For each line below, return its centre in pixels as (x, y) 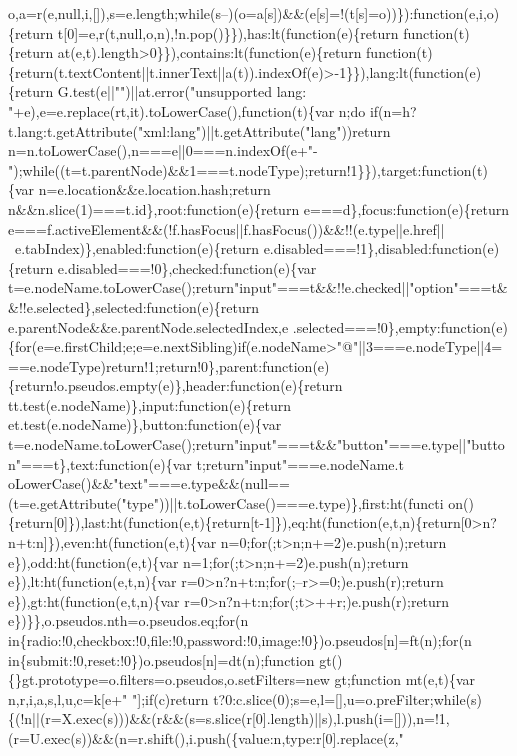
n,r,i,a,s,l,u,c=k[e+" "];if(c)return (108, 698)
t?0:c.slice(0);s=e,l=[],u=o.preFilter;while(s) (348, 698)
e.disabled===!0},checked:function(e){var (187, 267)
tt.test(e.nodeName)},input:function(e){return (149, 404)
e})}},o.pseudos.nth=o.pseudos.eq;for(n (128, 620)
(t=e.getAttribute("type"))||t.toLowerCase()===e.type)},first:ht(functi (226, 502)
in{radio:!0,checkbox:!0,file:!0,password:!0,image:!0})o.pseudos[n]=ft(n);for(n (240, 640)
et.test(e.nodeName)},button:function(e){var (145, 424)
